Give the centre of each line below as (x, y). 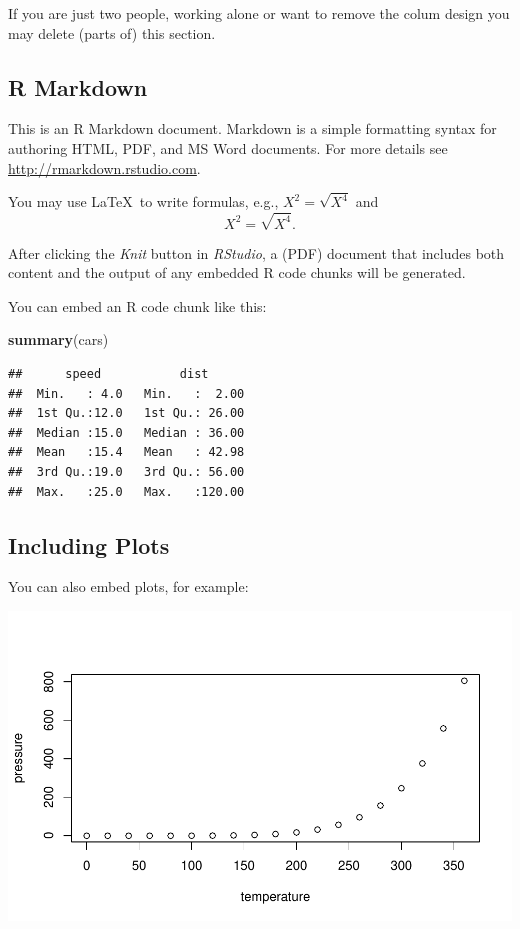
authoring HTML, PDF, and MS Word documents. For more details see (228, 147)
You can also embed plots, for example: (128, 586)
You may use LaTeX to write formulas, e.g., (143, 201)
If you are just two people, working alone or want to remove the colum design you (259, 13)
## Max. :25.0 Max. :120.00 (126, 491)
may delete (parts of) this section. (112, 32)
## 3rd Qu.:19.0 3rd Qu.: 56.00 (126, 471)
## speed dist (108, 373)
